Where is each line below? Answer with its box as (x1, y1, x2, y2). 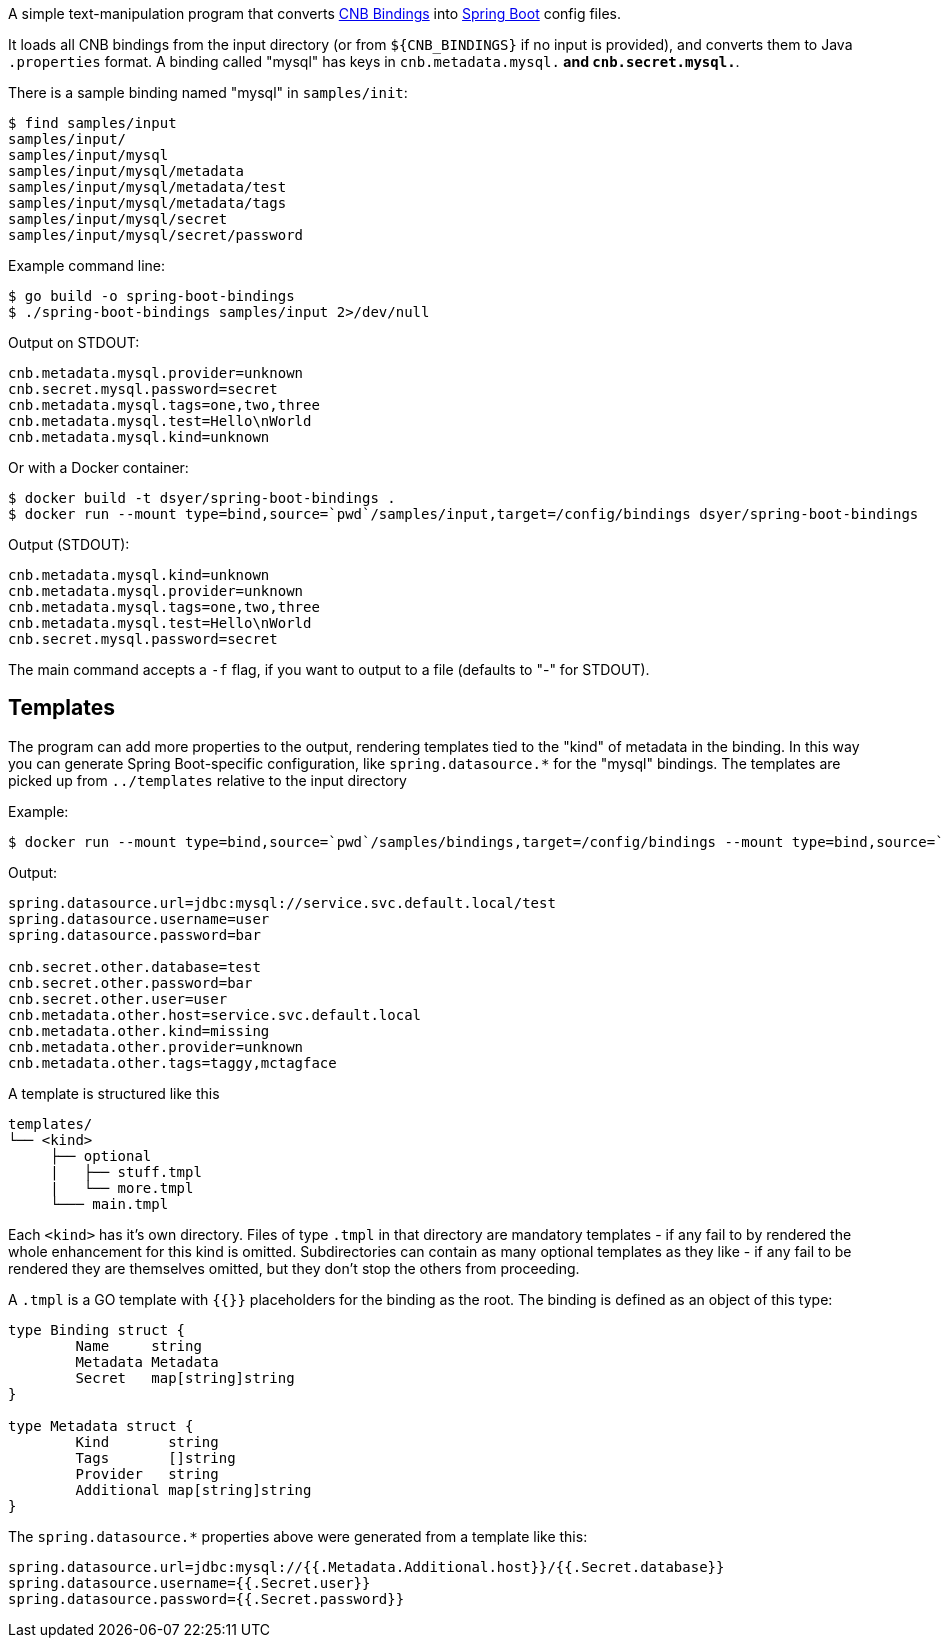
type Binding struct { (8, 1321, 186, 1338)
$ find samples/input (8, 115, 177, 131)
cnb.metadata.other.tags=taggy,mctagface (8, 1054, 337, 1071)
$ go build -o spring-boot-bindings (8, 288, 295, 304)
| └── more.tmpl (50, 1179, 194, 1196)
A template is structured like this (8, 1084, 220, 1102)
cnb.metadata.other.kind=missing (8, 1022, 270, 1039)
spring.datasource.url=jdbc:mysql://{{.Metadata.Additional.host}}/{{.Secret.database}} (8, 1558, 725, 1575)
